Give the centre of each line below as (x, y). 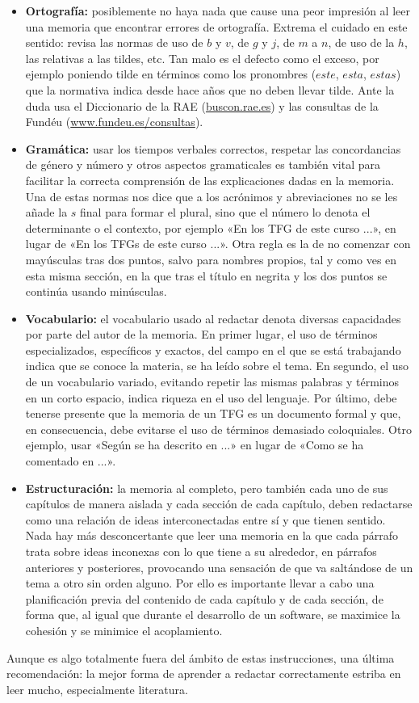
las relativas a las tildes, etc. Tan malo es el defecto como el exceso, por (202, 58)
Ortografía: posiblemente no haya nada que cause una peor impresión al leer (218, 11)
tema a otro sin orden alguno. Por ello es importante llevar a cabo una (200, 583)
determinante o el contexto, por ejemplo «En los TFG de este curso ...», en (211, 227)
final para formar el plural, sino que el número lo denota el (225, 212)
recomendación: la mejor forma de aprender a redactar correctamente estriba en (204, 674)
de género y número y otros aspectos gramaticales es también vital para (203, 164)
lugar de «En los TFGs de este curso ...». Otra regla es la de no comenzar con (218, 244)
